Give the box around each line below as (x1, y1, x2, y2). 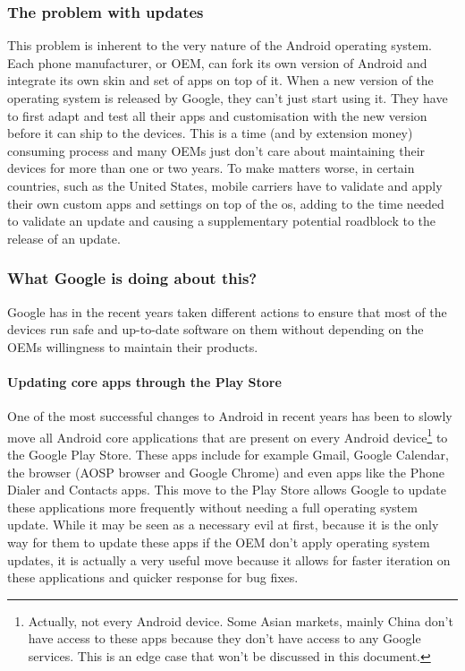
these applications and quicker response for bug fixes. (7, 568, 299, 587)
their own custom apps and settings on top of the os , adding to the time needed (7, 194, 444, 212)
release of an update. (7, 228, 121, 247)
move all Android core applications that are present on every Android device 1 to (7, 425, 448, 446)
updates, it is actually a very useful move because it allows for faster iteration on (7, 550, 451, 569)
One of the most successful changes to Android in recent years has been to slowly (7, 407, 452, 426)
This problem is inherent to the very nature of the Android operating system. (7, 36, 433, 55)
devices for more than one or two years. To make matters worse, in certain (7, 159, 415, 177)
